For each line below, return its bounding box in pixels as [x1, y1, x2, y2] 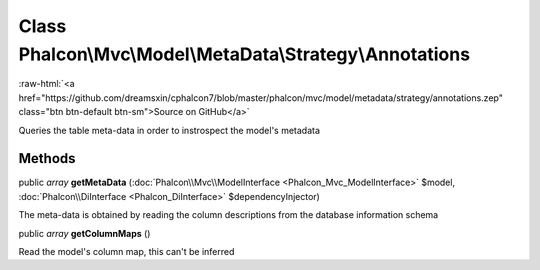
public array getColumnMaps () [18, 227, 151, 239]
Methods [18, 150, 76, 167]
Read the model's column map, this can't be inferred [18, 245, 235, 257]
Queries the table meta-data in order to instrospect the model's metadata [18, 124, 320, 136]
